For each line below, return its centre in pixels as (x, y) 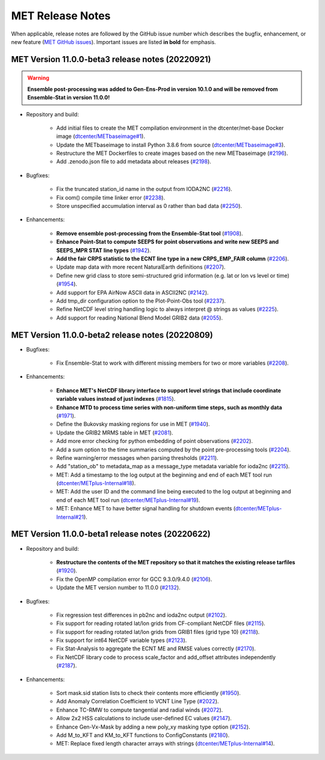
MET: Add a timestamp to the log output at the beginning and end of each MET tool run (164, 475)
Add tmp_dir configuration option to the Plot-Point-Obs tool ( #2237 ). (141, 301)
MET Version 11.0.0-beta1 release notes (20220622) (111, 534)
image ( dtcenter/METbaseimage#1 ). (101, 136)
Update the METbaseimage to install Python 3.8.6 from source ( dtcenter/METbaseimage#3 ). (171, 145)
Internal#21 (70, 517)
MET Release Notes (61, 16)
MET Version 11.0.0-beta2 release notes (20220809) (112, 335)
